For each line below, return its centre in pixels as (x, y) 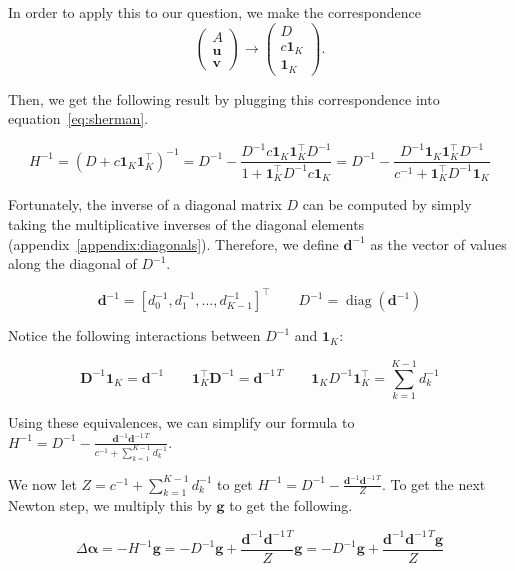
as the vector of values (438, 243)
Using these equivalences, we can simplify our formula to (181, 422)
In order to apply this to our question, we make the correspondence (215, 12)
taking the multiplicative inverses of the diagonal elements (186, 224)
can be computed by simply (387, 204)
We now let (42, 483)
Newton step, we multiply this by (110, 505)
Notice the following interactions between (134, 335)
